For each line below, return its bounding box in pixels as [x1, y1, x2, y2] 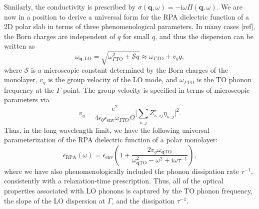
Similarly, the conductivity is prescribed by [4, 2, 136, 12]
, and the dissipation [111, 195, 174, 205]
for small [123, 31, 150, 41]
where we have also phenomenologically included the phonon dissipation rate [4, 165, 239, 176]
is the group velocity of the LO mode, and [48, 74, 177, 85]
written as [4, 41, 35, 51]
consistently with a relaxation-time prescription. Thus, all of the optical [4, 175, 223, 186]
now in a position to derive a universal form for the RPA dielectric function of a [4, 11, 249, 22]
